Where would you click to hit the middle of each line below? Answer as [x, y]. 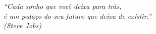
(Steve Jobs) [22, 25]
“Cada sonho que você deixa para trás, [63, 6]
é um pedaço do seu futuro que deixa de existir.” [77, 16]
